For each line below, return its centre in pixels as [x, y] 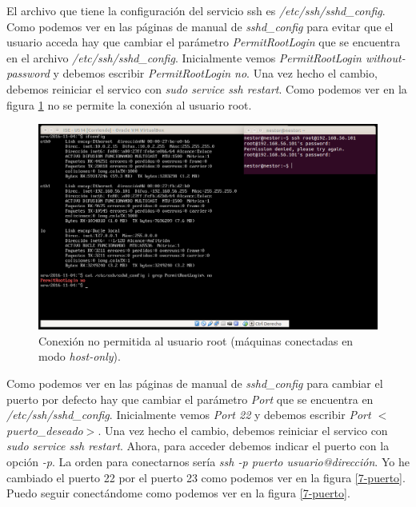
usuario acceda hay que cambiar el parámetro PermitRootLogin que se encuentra [204, 42]
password [28, 73]
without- [385, 57]
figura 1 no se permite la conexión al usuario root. [129, 104]
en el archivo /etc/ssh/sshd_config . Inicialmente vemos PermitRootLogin [184, 57]
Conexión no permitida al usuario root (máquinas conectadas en [196, 340]
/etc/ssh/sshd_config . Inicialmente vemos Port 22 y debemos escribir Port [189, 415]
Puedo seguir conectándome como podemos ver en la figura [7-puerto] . [178, 493]
